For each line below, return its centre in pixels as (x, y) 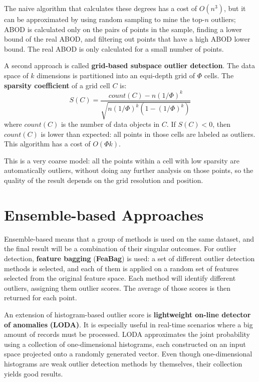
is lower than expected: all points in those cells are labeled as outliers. (148, 134)
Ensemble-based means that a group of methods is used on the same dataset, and (129, 238)
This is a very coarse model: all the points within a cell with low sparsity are (122, 160)
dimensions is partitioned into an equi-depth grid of (116, 75)
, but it (235, 8)
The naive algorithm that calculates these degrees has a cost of (101, 8)
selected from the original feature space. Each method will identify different (120, 278)
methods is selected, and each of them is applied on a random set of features (121, 268)
